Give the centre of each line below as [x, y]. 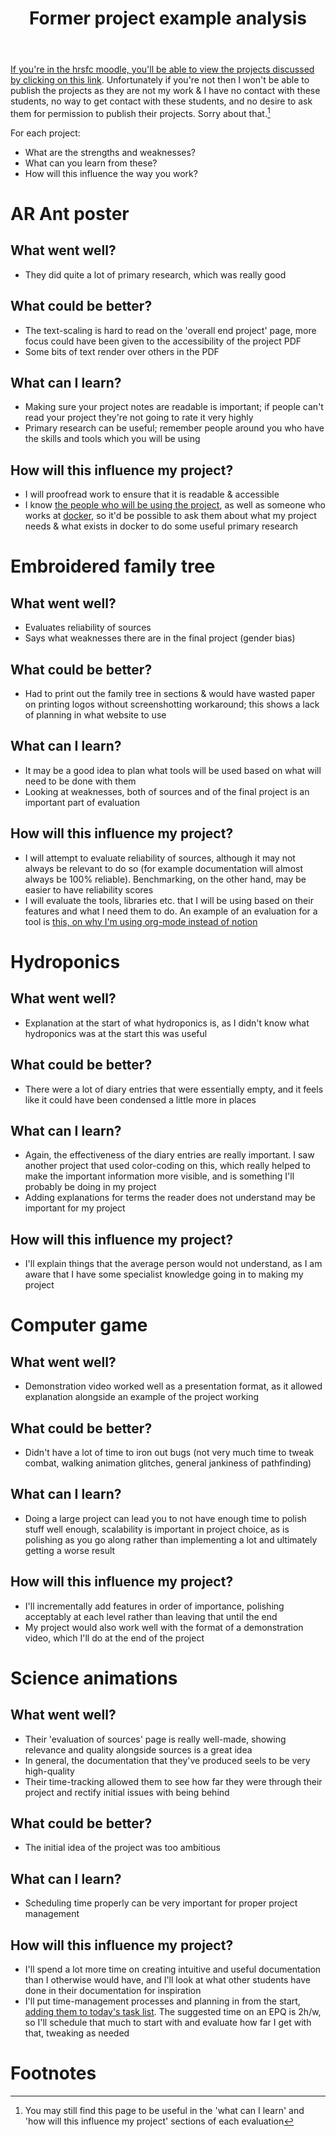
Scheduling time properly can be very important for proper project [161, 1903]
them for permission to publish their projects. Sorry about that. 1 [140, 112]
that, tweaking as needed [77, 2033]
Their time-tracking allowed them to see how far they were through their [173, 1781]
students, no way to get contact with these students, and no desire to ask [161, 101]
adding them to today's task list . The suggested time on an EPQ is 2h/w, [173, 2012]
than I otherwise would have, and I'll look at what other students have [167, 1980]
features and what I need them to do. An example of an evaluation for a [171, 911]
